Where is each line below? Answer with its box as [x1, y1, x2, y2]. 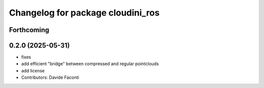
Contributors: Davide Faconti [21, 74, 79, 80]
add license [21, 68, 45, 73]
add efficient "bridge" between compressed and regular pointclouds [21, 61, 159, 67]
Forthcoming [9, 26, 49, 34]
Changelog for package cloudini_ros [9, 7, 160, 18]
